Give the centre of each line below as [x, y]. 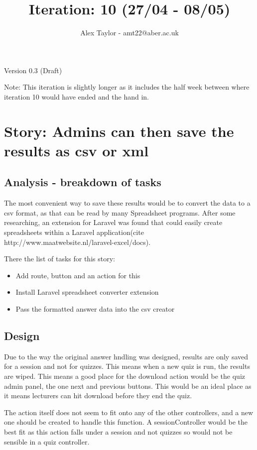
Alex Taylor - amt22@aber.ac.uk [129, 33]
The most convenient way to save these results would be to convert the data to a [127, 203]
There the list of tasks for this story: [60, 259]
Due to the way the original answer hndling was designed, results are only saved [126, 356]
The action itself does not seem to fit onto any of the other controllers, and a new [129, 412]
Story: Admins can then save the [119, 131]
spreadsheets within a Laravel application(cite [74, 232]
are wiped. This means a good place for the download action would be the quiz [125, 376]
